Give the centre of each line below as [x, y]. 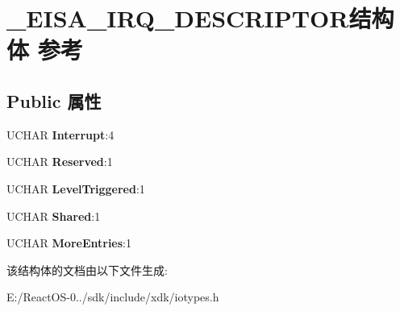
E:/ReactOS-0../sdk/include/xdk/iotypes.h [113, 297]
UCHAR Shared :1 [54, 216]
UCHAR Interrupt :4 [60, 134]
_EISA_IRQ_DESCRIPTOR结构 [200, 18]
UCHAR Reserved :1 [60, 162]
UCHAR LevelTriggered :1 [76, 188]
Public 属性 [54, 100]
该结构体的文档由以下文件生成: [87, 270]
